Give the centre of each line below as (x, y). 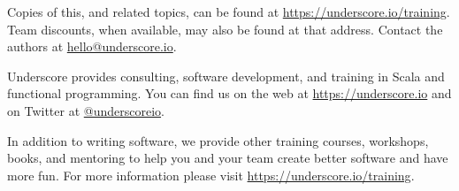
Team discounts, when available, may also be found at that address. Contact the (225, 29)
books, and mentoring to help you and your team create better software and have (228, 158)
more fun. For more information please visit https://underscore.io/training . (211, 175)
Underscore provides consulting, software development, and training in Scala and (226, 76)
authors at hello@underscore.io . (92, 46)
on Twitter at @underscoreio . (86, 110)
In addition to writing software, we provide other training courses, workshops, (218, 140)
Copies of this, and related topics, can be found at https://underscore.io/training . (229, 11)
